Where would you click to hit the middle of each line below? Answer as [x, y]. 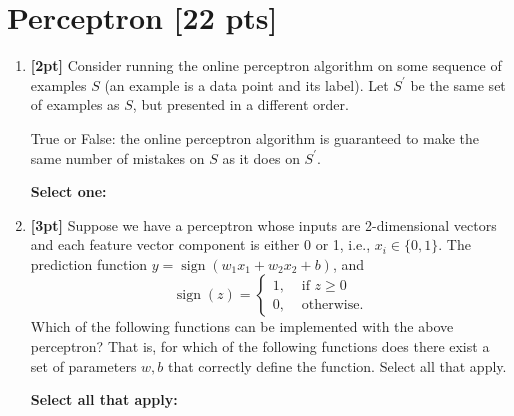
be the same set [458, 84]
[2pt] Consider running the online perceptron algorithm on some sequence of [266, 65]
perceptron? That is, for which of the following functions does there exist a [260, 346]
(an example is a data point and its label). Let [246, 84]
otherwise [330, 304]
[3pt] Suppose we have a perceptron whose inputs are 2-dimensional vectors [263, 224]
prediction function [89, 263]
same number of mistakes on [117, 157]
